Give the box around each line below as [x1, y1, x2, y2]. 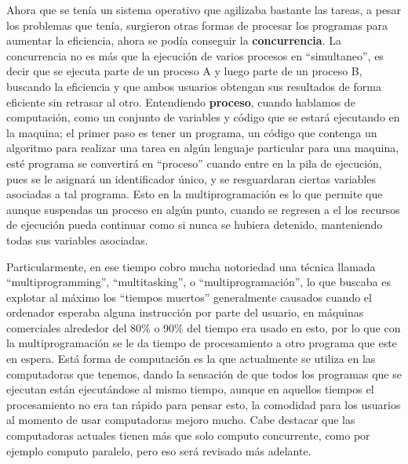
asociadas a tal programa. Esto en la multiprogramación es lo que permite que [6, 186, 383, 202]
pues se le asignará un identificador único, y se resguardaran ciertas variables [6, 170, 376, 187]
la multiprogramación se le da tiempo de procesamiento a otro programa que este [6, 335, 397, 351]
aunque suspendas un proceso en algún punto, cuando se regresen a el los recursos [6, 201, 400, 217]
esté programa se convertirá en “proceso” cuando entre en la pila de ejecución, [6, 154, 382, 171]
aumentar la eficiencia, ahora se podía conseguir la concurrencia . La [6, 32, 341, 49]
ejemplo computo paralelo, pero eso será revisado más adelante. [6, 442, 311, 459]
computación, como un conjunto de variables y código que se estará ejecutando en [6, 109, 400, 125]
